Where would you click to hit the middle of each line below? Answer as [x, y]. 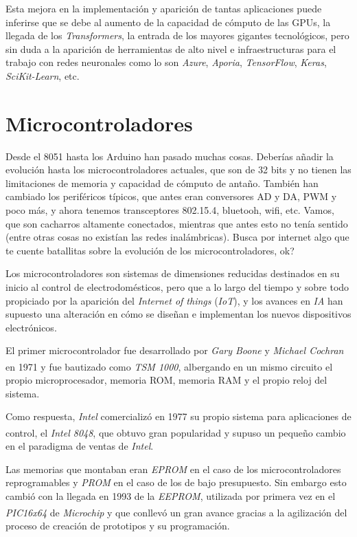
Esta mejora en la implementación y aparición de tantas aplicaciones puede [164, 8]
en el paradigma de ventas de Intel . [80, 446]
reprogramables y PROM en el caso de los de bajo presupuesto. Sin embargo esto [176, 482]
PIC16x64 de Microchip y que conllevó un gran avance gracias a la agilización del [176, 512]
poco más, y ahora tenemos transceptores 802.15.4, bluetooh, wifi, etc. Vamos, [170, 210]
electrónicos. [31, 327]
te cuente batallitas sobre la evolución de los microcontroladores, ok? [150, 250]
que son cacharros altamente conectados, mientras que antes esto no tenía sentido [177, 223]
